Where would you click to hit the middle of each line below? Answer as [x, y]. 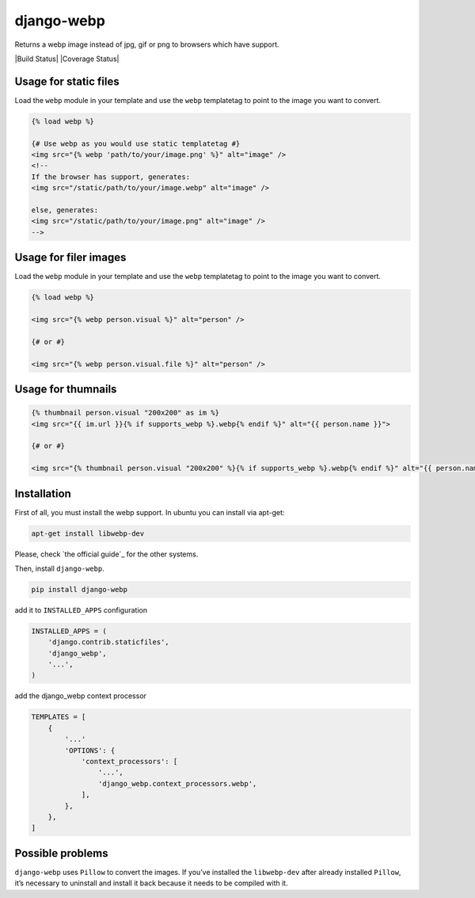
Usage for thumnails [66, 389]
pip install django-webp [80, 589]
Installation [43, 493]
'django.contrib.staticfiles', [108, 642]
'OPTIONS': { [90, 750]
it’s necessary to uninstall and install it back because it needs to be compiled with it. [151, 883]
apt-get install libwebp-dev [88, 533]
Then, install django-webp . [59, 568]
